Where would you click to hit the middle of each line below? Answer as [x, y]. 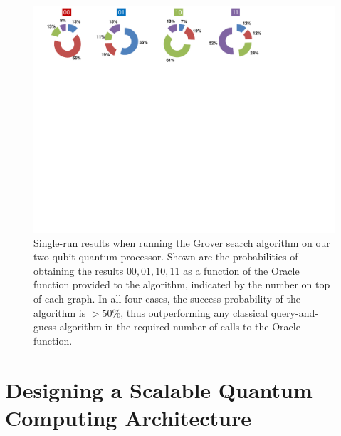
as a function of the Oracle [241, 270]
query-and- [294, 312]
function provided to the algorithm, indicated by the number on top [182, 284]
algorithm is [60, 312]
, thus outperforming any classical [194, 312]
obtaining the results [79, 270]
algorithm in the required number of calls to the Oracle [180, 326]
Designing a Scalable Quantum [159, 389]
